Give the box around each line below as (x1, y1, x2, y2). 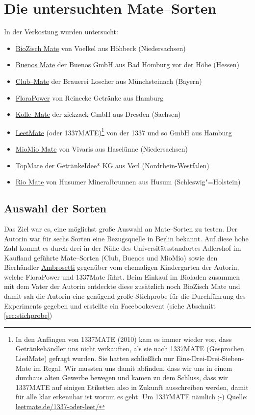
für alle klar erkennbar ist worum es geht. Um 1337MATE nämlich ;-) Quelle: (15, 391, 248, 402)
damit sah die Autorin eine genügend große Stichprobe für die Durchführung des (4, 291, 246, 301)
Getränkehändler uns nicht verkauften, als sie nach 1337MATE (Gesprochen (15, 343, 244, 354)
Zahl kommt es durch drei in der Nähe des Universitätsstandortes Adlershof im (4, 243, 241, 253)
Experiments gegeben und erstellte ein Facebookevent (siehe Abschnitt (4, 300, 216, 311)
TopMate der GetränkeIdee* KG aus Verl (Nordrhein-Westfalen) (15, 160, 209, 170)
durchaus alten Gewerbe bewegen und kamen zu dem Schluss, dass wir (15, 372, 228, 383)
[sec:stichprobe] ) (4, 310, 52, 320)
